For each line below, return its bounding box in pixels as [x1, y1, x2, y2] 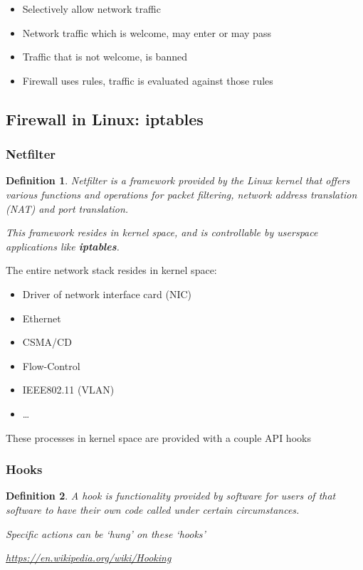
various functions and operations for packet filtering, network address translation [6, 186, 357, 201]
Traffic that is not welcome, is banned [22, 49, 187, 64]
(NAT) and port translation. [6, 201, 129, 216]
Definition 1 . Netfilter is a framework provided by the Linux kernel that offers [6, 173, 350, 188]
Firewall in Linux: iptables [6, 107, 204, 130]
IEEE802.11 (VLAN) [22, 382, 115, 397]
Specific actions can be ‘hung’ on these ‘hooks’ [6, 526, 206, 541]
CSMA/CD [22, 334, 72, 349]
